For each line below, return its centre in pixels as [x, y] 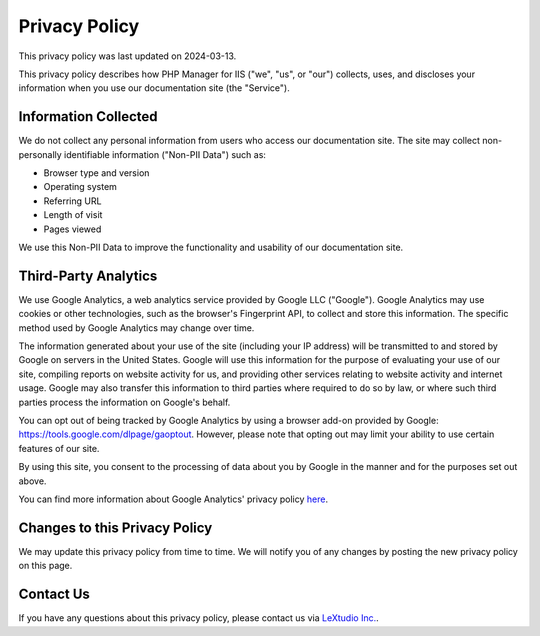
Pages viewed [72, 229]
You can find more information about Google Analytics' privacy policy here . [173, 499]
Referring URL [72, 201]
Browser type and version [96, 173]
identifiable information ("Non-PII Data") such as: [165, 154]
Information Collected [88, 116]
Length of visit [73, 215]
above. [32, 481]
